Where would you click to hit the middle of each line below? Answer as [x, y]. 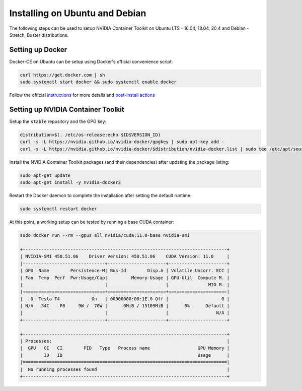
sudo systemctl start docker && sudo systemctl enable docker [98, 82]
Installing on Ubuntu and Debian [78, 13]
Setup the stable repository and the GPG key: [58, 121]
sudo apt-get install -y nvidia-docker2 [70, 182]
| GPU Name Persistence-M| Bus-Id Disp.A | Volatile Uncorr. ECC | [125, 271]
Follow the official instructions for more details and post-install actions [82, 95]
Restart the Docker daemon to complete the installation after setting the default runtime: [100, 195]
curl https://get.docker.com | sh [62, 75]
